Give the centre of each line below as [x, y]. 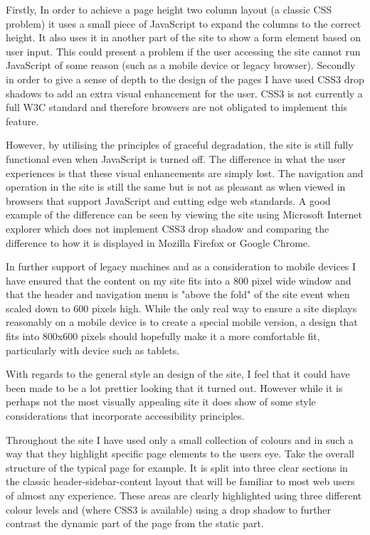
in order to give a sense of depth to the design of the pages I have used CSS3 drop [185, 79]
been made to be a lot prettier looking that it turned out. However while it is [174, 387]
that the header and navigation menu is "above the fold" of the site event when [178, 294]
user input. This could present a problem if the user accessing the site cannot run [183, 51]
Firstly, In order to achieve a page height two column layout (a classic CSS [169, 9]
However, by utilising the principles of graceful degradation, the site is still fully [180, 145]
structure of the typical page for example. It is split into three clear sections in [177, 467]
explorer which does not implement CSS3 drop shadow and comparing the [168, 228]
